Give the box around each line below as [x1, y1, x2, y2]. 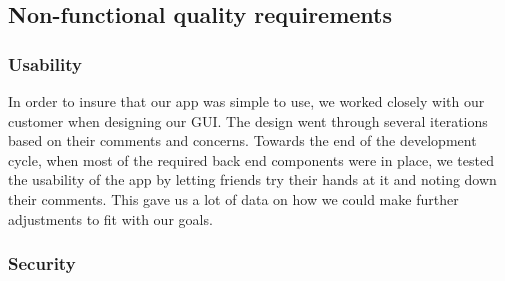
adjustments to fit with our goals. [8, 208, 213, 229]
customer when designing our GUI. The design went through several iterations [8, 110, 488, 131]
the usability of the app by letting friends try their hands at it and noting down [8, 169, 497, 190]
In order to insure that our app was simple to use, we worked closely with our [8, 91, 485, 111]
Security [8, 251, 76, 276]
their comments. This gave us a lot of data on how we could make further [8, 188, 459, 209]
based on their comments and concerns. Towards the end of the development [8, 130, 477, 151]
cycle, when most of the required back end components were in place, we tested [8, 149, 494, 170]
